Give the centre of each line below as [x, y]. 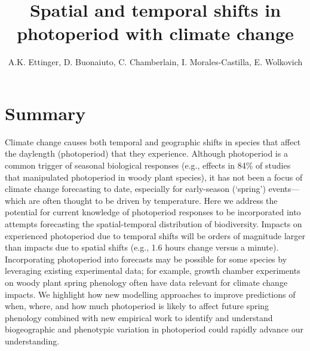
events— [284, 189]
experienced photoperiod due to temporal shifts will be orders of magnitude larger [155, 235]
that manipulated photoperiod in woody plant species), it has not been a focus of [154, 177]
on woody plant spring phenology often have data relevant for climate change [146, 282]
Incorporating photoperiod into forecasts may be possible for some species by [146, 259]
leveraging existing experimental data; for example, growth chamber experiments [153, 271]
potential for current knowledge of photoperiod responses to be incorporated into [153, 212]
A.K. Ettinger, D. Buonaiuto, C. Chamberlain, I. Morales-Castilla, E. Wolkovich [155, 62]
